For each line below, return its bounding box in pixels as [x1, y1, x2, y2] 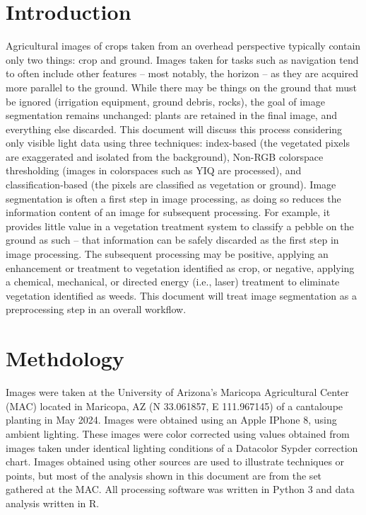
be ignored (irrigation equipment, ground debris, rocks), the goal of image [6, 94, 325, 108]
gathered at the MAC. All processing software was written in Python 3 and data [6, 482, 355, 497]
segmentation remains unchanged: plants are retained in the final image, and [6, 108, 337, 123]
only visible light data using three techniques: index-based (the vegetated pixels [6, 135, 350, 150]
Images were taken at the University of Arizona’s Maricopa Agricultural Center [6, 385, 349, 400]
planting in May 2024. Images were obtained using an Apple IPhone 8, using [6, 412, 337, 427]
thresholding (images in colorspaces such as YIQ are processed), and [6, 163, 302, 178]
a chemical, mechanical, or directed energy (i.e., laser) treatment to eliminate [6, 274, 340, 289]
